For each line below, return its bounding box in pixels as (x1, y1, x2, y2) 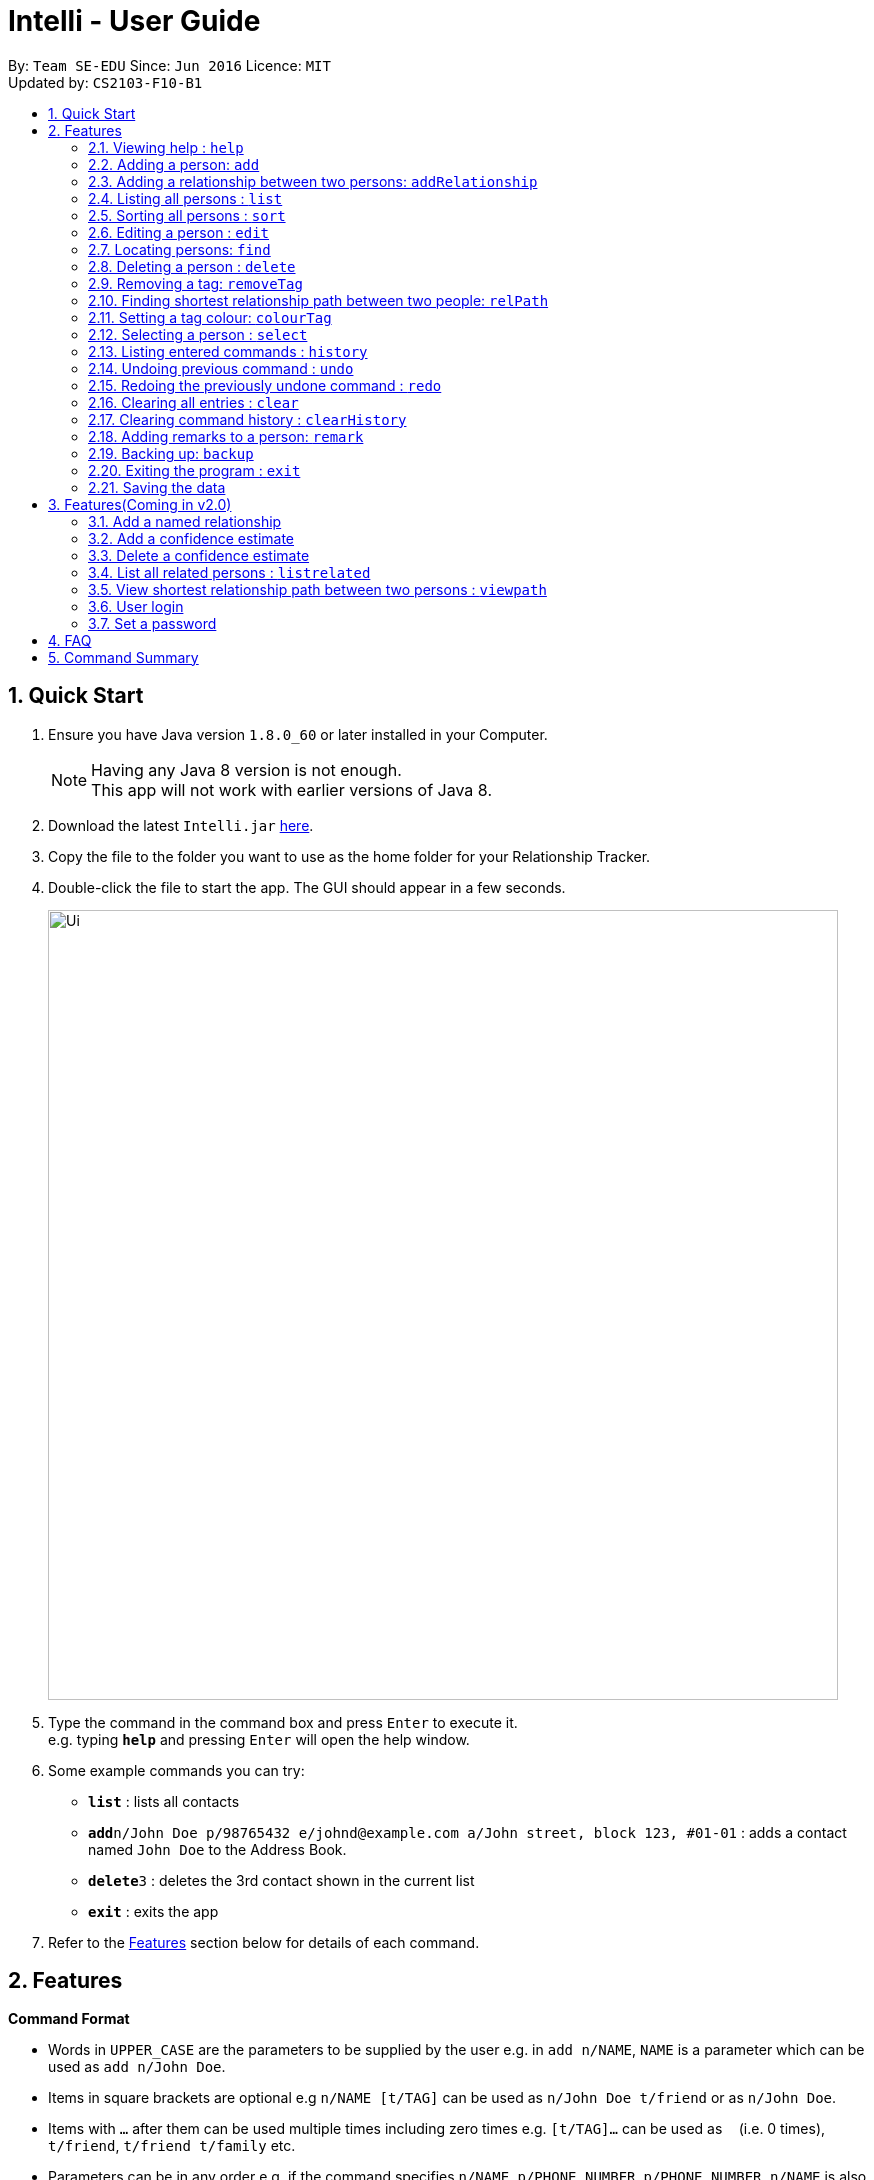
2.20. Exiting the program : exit (88, 461, 301, 479)
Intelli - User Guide (8, 4, 261, 38)
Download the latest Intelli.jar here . (48, 816, 314, 834)
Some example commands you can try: (48, 1761, 305, 1779)
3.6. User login (88, 597, 184, 615)
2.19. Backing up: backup (88, 444, 254, 462)
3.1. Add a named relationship (88, 512, 282, 530)
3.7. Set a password (88, 614, 217, 632)
